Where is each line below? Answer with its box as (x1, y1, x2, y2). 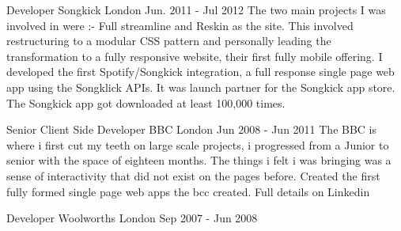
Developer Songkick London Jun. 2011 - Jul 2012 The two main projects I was (6, 2, 386, 17)
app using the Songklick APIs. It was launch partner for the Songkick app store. (6, 78, 395, 95)
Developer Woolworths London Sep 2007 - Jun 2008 (6, 210, 258, 226)
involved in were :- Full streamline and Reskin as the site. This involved (6, 17, 354, 33)
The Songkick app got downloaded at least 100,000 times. (6, 94, 286, 111)
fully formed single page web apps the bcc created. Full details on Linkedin (6, 183, 370, 199)
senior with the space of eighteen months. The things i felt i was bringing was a (6, 152, 392, 169)
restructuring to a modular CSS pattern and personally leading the (6, 32, 331, 49)
